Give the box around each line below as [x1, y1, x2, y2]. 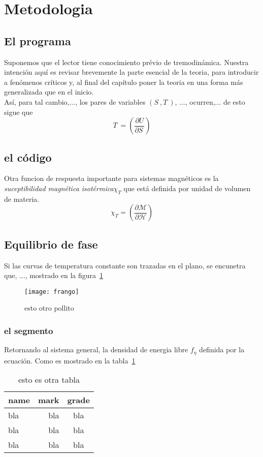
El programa [4, 33, 71, 48]
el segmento [4, 324, 53, 337]
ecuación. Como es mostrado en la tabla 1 [4, 355, 136, 365]
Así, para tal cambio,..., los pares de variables [4, 96, 146, 107]
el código [4, 149, 52, 165]
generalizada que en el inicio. [4, 86, 94, 97]
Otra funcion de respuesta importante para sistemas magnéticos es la [4, 173, 219, 184]
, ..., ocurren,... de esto [175, 96, 245, 107]
